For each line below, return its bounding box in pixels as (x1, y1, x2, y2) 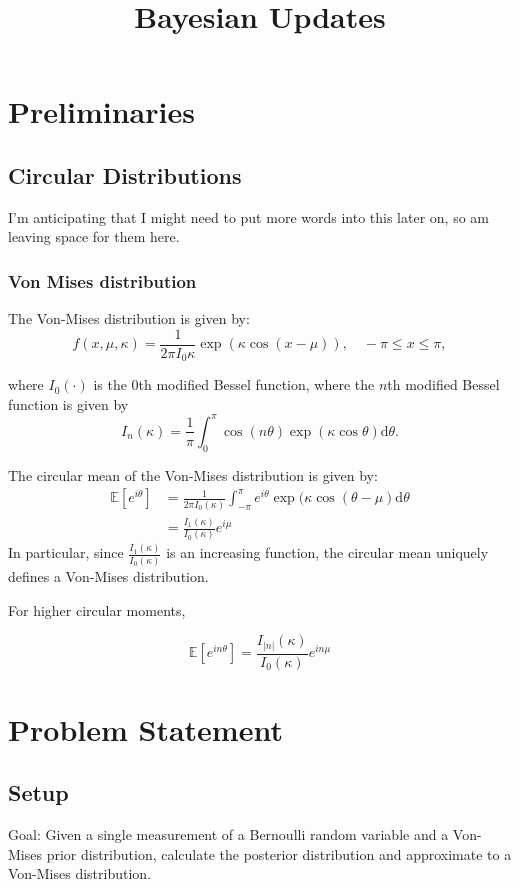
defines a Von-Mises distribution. (8, 565, 209, 586)
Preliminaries (8, 91, 195, 132)
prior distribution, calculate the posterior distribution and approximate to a (46, 843, 512, 864)
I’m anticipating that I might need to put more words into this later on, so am (8, 206, 489, 227)
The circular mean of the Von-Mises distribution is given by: (8, 464, 378, 485)
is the (93, 374, 127, 395)
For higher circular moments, (8, 599, 186, 620)
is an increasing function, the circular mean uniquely (166, 542, 489, 563)
